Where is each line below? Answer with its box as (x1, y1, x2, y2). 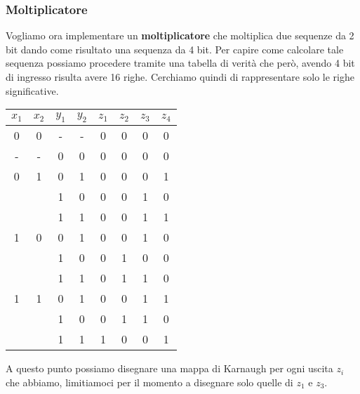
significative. (6, 83, 59, 98)
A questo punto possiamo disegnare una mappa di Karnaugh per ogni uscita (6, 361, 333, 376)
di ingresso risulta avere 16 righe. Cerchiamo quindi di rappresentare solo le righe (6, 70, 354, 84)
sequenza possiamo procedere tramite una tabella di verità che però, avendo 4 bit (6, 55, 355, 70)
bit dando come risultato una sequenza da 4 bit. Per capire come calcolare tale (6, 41, 344, 56)
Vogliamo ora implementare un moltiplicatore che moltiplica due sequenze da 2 (6, 28, 354, 43)
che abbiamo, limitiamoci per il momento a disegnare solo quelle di (6, 374, 293, 389)
